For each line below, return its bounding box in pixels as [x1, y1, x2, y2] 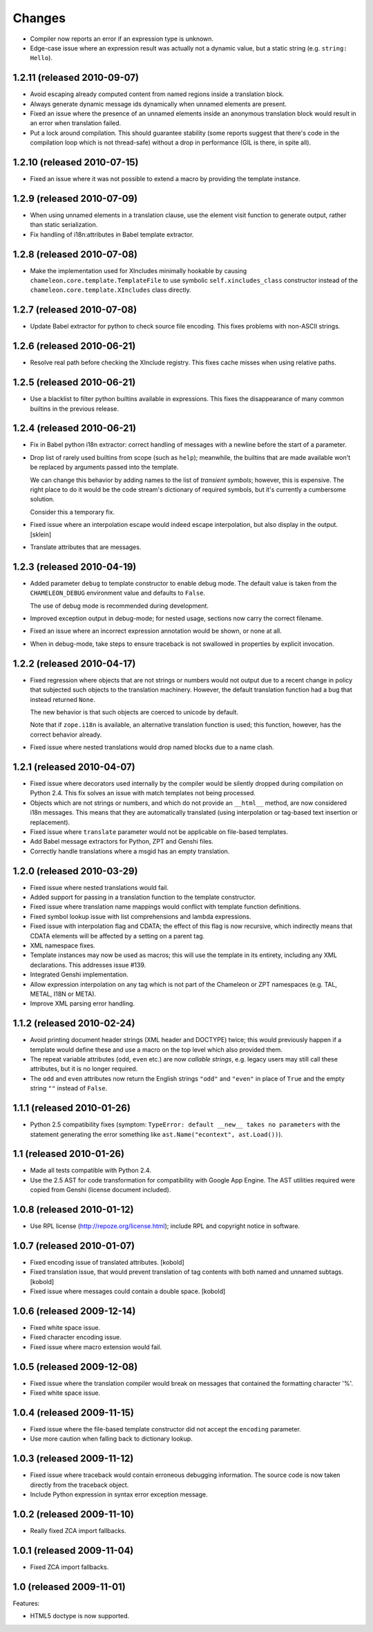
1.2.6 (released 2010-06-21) [12, 340, 136, 352]
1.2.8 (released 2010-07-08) [12, 248, 138, 260]
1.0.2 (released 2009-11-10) [12, 1508, 135, 1520]
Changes [12, 10, 66, 26]
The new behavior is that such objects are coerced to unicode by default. [30, 707, 238, 716]
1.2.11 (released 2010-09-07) [12, 72, 140, 84]
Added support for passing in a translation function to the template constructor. [30, 893, 256, 902]
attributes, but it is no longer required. [30, 1065, 138, 1073]
